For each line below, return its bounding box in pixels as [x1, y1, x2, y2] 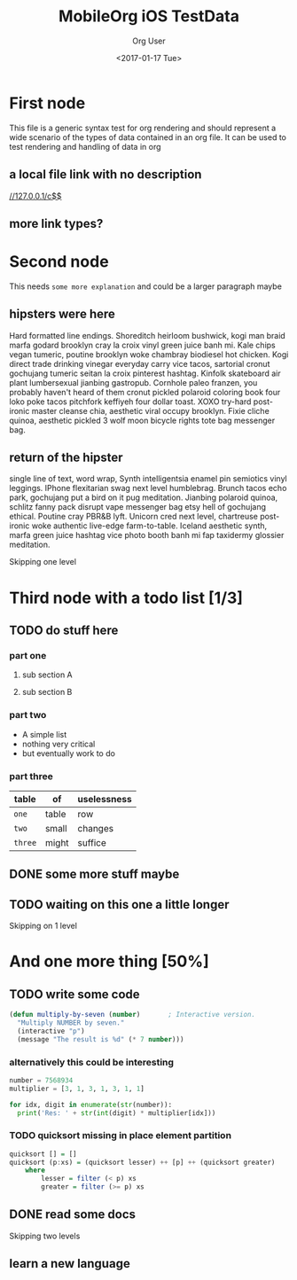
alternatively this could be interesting [9, 1056, 175, 1068]
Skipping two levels [9, 1230, 81, 1241]
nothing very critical [21, 738, 96, 749]
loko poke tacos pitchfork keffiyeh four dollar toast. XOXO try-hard [9, 396, 252, 407]
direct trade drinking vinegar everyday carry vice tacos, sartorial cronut [9, 358, 270, 369]
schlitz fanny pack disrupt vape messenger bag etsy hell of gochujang [9, 502, 266, 512]
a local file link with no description [9, 167, 202, 183]
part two [9, 709, 47, 722]
